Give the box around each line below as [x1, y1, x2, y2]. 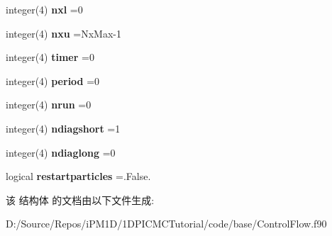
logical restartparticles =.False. [6, 169, 151, 184]
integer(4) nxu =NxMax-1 [6, 26, 121, 40]
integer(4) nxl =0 [6, 2, 83, 16]
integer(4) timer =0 [6, 50, 94, 64]
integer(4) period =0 [6, 73, 100, 88]
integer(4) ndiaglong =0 [6, 145, 116, 159]
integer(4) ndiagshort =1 [6, 120, 121, 135]
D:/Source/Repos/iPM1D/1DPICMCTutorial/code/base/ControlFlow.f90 [6, 216, 327, 231]
